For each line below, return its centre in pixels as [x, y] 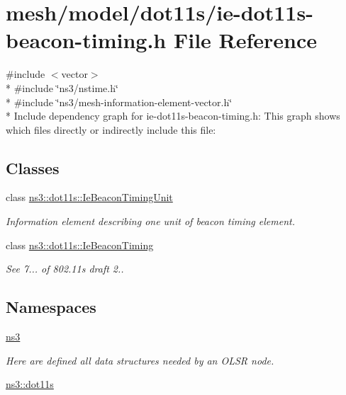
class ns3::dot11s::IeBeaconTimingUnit [89, 197]
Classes [33, 167]
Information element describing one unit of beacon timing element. [150, 221]
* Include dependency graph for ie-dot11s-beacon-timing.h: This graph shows [173, 116]
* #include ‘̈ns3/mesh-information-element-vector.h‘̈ [119, 102]
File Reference [245, 40]
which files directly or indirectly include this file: [111, 129]
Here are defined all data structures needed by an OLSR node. [140, 360]
